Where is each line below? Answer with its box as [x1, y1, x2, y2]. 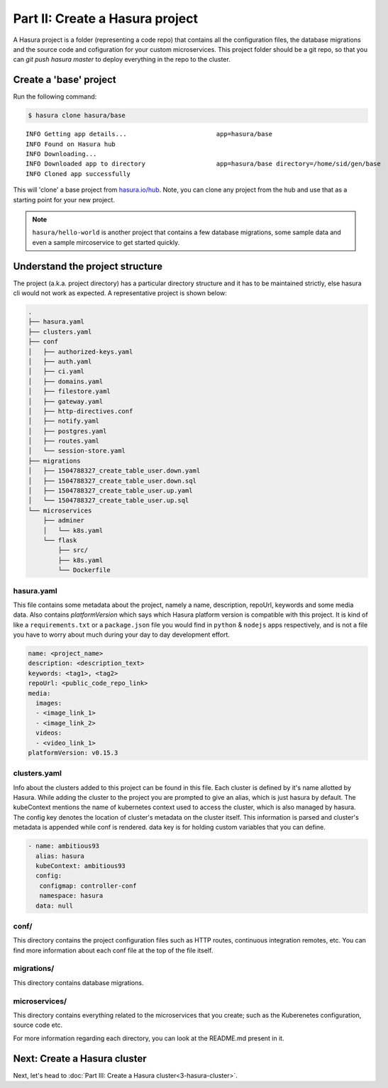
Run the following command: [13, 92, 97, 101]
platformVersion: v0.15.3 [28, 749, 118, 757]
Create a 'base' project [13, 74, 116, 86]
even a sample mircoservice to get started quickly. [32, 238, 180, 246]
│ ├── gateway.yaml [28, 397, 104, 405]
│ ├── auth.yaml [28, 357, 92, 366]
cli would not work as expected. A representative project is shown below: [13, 289, 227, 297]
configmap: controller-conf [39, 881, 138, 890]
